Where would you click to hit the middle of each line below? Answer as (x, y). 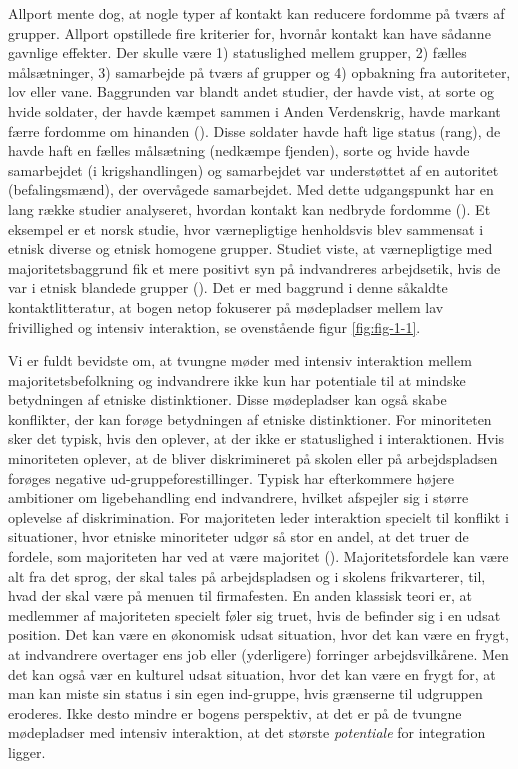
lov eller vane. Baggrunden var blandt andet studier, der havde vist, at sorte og (251, 91)
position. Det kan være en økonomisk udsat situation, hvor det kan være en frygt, (258, 634)
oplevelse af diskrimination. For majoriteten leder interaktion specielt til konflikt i (258, 516)
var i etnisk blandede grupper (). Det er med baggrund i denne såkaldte (228, 287)
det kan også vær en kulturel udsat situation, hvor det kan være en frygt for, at (252, 673)
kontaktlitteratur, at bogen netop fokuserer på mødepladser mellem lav (226, 306)
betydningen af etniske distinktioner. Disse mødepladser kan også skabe (227, 399)
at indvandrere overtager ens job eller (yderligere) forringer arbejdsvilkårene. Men (258, 654)
